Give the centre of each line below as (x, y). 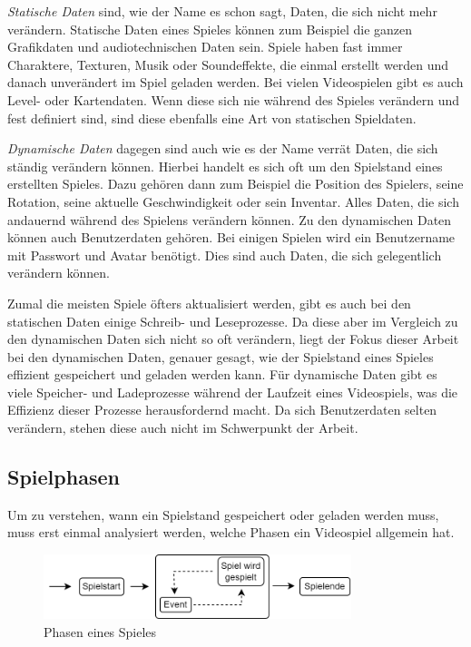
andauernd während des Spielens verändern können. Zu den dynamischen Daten (230, 219)
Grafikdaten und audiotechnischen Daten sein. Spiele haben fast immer (205, 47)
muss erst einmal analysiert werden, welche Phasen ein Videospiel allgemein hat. (231, 532)
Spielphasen (64, 477)
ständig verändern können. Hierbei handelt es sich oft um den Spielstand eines (225, 166)
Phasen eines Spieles (100, 631)
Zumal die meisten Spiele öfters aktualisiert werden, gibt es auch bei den (209, 303)
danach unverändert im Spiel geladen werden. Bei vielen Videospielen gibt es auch (235, 82)
